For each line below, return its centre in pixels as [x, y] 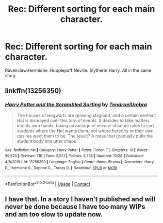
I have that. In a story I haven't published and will [80, 199]
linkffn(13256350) [33, 91]
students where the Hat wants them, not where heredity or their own [85, 131]
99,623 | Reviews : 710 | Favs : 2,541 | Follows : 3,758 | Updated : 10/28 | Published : [74, 156]
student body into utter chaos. [47, 141]
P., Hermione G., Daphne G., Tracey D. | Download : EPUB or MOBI [61, 168]
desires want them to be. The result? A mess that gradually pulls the [85, 136]
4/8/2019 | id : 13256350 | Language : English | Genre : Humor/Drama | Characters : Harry [80, 162]
